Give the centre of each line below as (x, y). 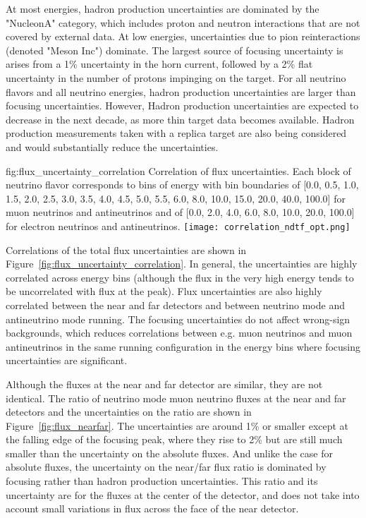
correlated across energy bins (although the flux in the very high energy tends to (180, 277)
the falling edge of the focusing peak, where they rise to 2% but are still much (174, 439)
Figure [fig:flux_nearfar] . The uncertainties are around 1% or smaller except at (177, 425)
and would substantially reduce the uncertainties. (112, 146)
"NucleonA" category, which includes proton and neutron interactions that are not (183, 22)
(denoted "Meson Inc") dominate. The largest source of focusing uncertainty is (175, 50)
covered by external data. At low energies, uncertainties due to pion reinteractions (183, 36)
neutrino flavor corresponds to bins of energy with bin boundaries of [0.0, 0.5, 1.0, (182, 185)
